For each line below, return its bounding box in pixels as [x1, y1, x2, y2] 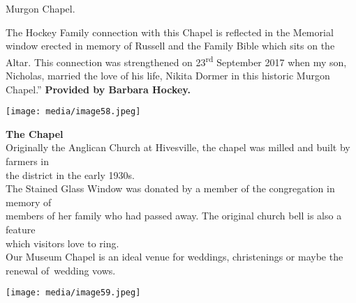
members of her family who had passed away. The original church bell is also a [6, 208, 342, 223]
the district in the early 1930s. [6, 167, 135, 182]
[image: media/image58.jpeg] [6, 107, 141, 117]
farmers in [6, 154, 49, 169]
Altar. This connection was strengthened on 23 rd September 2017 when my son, [6, 52, 347, 69]
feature [6, 222, 36, 237]
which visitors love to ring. [6, 235, 119, 250]
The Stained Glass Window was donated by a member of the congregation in [6, 181, 335, 196]
